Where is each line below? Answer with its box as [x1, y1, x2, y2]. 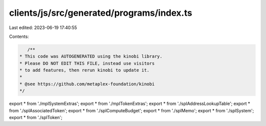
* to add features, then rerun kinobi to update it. [19, 67, 150, 73]
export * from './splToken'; [9, 115, 63, 121]
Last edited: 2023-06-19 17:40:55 [9, 25, 77, 31]
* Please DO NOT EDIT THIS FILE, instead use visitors [19, 61, 155, 66]
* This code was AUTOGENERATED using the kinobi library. [19, 54, 163, 59]
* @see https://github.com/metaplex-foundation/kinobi [19, 81, 155, 87]
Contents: [9, 33, 29, 39]
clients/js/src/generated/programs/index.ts [9, 7, 192, 18]
